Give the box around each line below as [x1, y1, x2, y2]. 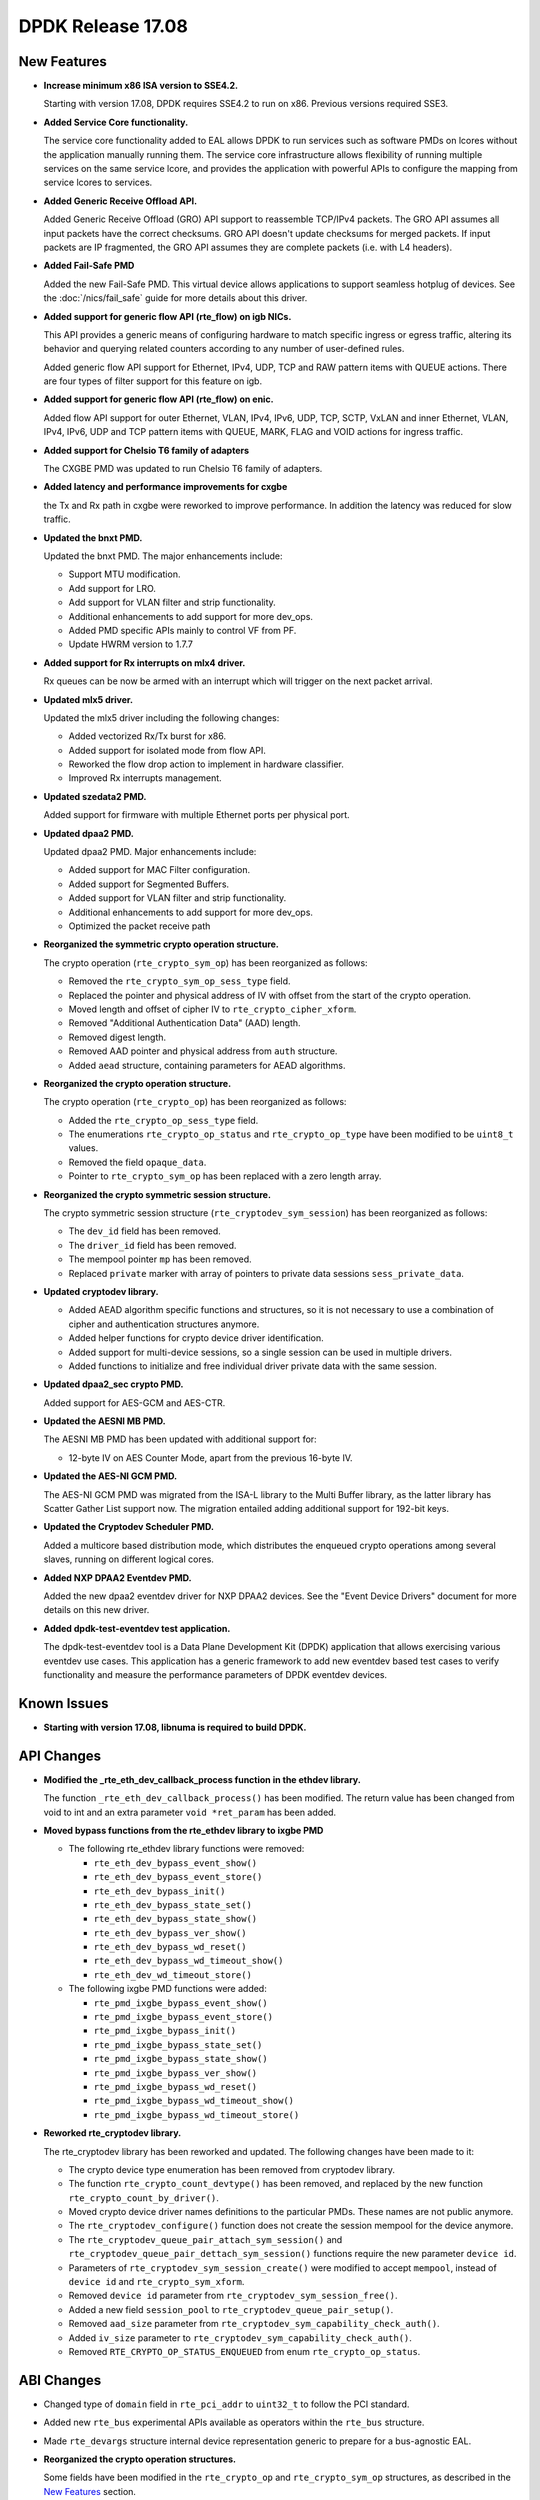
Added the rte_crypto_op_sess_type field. [68, 1114, 259, 1126]
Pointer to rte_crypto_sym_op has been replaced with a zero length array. [68, 1170, 382, 1182]
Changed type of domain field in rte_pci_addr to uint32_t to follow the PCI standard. [43, 2398, 410, 2410]
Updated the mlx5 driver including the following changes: [43, 711, 280, 724]
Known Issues [18, 1695, 109, 1712]
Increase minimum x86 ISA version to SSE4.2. [43, 80, 239, 92]
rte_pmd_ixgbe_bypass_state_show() [93, 2053, 269, 2065]
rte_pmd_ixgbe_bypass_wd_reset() [93, 2081, 258, 2092]
